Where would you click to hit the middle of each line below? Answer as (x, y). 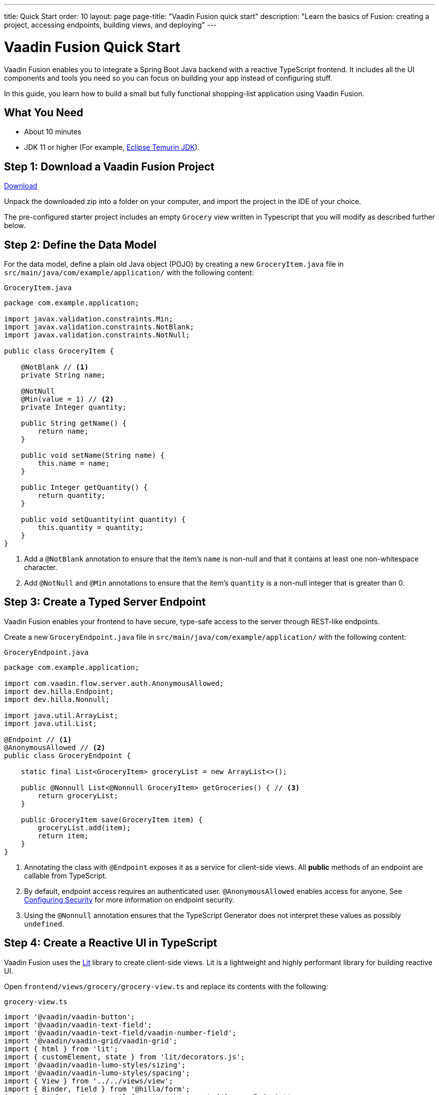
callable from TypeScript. (66, 875)
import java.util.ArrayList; (61, 715)
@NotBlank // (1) (55, 367)
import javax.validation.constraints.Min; (89, 319)
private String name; (63, 375)
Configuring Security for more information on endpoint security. (129, 899)
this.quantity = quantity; (91, 528)
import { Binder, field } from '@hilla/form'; (97, 1089)
